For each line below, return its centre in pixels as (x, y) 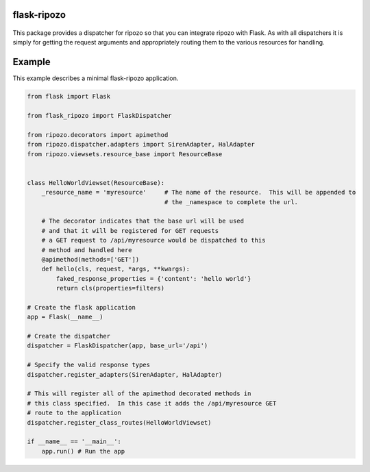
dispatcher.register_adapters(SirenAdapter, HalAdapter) (125, 374)
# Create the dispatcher (69, 336)
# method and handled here (87, 250)
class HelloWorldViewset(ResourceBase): (96, 183)
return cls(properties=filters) (110, 288)
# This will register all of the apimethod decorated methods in (139, 394)
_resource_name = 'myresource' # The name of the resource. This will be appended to (199, 192)
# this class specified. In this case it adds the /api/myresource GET (152, 403)
